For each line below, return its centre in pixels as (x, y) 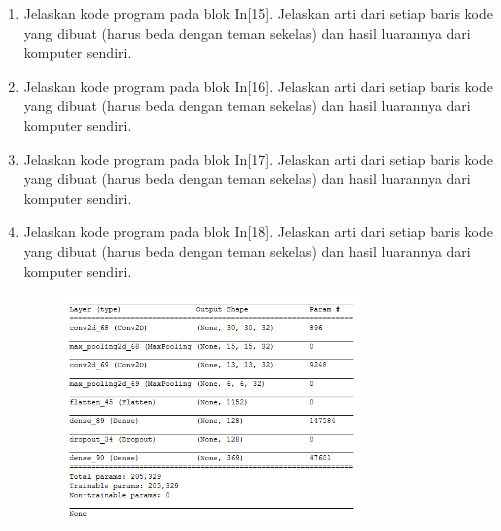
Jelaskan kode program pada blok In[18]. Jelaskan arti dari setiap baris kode (258, 231)
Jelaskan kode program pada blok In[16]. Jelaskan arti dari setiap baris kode (258, 85)
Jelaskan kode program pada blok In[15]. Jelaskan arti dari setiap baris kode (258, 13)
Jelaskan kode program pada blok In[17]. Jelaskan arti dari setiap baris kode (258, 158)
